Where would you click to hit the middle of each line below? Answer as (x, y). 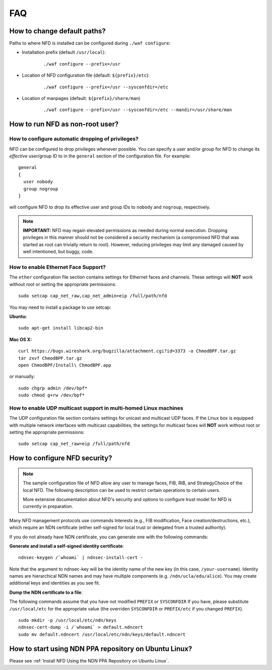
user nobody (38, 182)
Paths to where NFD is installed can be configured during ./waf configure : (90, 43)
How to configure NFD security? (61, 458)
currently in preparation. (48, 507)
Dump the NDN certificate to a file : (46, 592)
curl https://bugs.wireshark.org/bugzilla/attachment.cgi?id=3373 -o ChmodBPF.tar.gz (127, 351)
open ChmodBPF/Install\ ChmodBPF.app (65, 365)
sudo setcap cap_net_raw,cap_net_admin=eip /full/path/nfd (93, 296)
